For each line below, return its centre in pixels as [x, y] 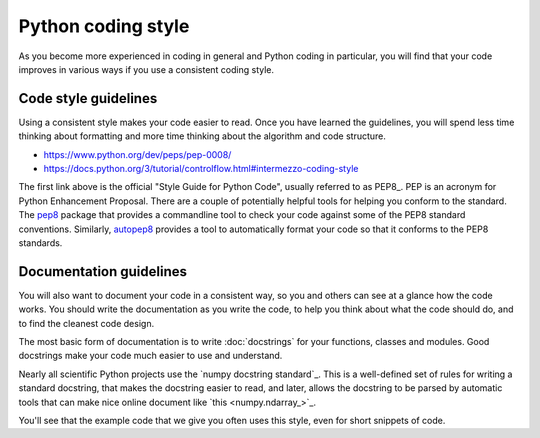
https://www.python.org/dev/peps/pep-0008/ [137, 154]
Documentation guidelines [103, 271]
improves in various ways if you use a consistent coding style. [146, 69]
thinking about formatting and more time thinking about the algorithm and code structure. [202, 136]
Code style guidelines [88, 98]
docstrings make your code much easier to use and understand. [150, 356]
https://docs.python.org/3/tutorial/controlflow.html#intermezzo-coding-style [201, 169]
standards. [40, 242]
